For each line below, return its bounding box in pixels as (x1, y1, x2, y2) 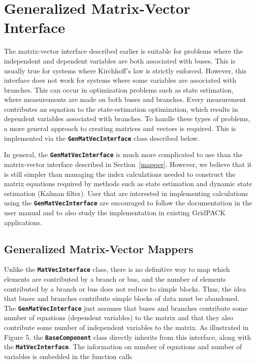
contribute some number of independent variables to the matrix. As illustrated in (4, 322, 249, 332)
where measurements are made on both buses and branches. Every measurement (4, 94, 246, 104)
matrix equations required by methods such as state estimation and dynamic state (4, 178, 252, 189)
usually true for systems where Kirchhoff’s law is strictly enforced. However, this (4, 65, 247, 75)
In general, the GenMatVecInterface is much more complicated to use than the (4, 149, 243, 160)
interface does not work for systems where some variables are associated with (4, 75, 236, 85)
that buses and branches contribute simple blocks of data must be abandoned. (4, 293, 240, 303)
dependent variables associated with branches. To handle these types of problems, (4, 113, 250, 124)
